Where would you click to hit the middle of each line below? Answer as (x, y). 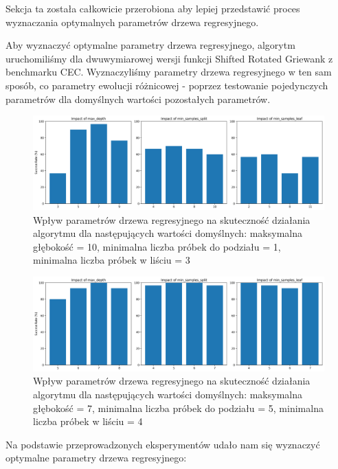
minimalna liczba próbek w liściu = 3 (112, 260)
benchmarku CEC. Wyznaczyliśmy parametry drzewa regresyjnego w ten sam (169, 72)
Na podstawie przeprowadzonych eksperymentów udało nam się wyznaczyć (163, 444)
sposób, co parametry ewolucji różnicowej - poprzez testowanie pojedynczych (167, 85)
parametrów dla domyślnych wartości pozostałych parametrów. (138, 99)
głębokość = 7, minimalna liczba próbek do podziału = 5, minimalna (178, 408)
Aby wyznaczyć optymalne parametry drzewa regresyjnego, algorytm (150, 45)
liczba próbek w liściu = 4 (88, 421)
